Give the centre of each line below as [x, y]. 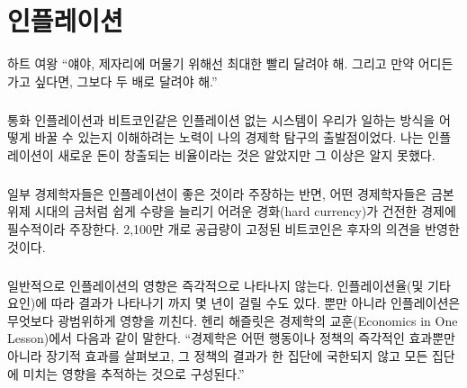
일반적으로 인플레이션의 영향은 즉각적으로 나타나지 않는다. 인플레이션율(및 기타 [229, 285]
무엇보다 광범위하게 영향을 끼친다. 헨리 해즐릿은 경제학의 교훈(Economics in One [233, 320]
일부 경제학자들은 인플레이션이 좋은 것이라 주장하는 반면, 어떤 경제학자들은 [217, 193]
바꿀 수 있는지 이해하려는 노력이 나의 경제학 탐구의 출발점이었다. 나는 [229, 137]
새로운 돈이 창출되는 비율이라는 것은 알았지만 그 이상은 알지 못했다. [247, 154]
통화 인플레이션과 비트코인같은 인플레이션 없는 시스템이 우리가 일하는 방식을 [221, 119]
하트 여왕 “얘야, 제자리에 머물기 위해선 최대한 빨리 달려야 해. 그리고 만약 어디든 [230, 63]
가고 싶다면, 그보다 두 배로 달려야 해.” [112, 81]
